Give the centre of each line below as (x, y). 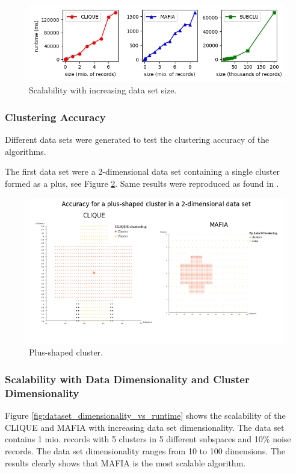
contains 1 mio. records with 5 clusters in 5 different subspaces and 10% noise (148, 439)
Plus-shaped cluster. (66, 352)
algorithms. (26, 151)
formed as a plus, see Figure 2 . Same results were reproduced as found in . (142, 183)
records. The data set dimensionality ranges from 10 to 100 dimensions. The (145, 450)
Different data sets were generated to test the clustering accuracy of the (137, 139)
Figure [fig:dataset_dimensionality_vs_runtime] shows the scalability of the (145, 415)
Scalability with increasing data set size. (103, 90)
